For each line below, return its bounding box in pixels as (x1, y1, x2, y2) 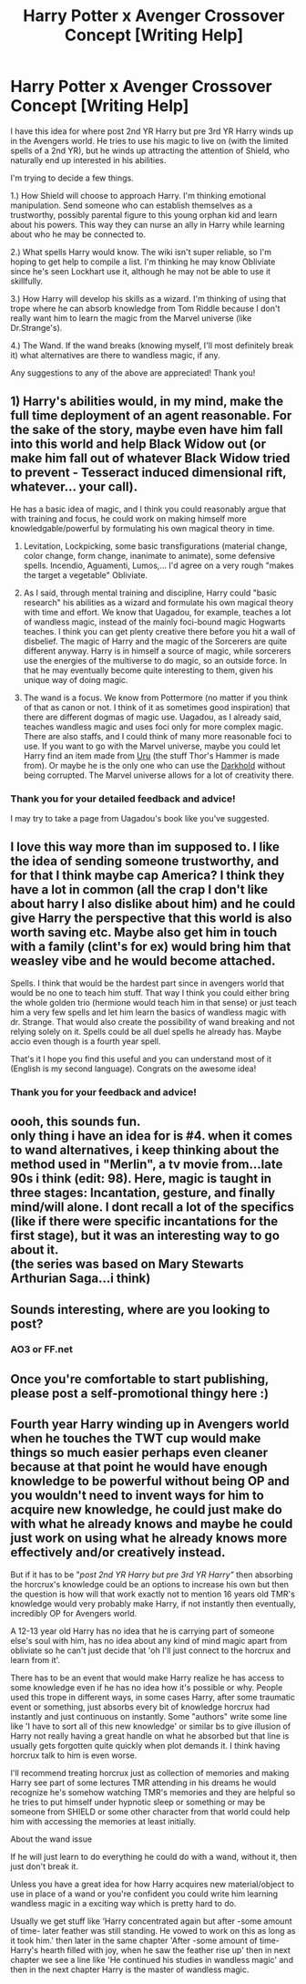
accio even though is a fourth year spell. (10, 1036, 161, 1047)
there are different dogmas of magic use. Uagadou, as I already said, (23, 711, 281, 722)
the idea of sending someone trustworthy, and (10, 853, 280, 869)
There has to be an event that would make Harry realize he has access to (10, 1672, 285, 1683)
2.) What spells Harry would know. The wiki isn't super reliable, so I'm (10, 246, 272, 257)
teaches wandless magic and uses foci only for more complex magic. (23, 721, 284, 732)
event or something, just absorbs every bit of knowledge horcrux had (10, 1701, 270, 1712)
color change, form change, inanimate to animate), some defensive (23, 550, 276, 561)
